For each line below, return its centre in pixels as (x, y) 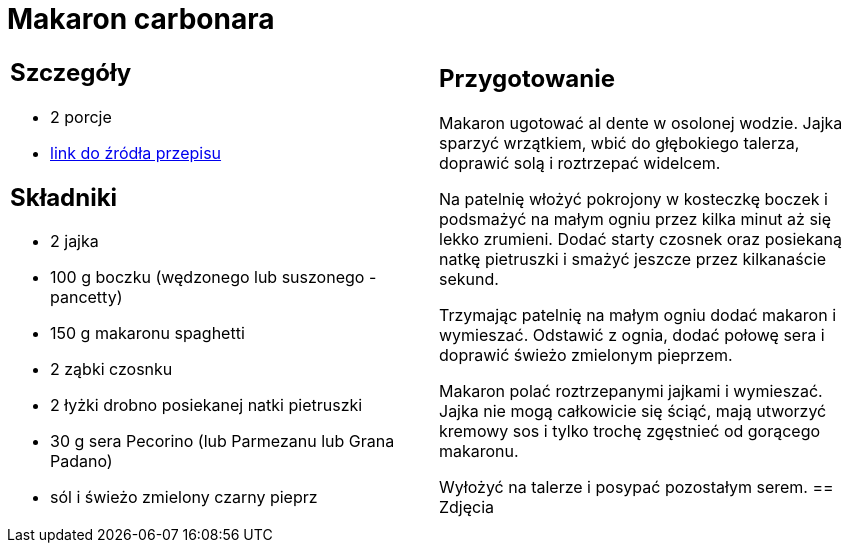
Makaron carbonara (141, 19)
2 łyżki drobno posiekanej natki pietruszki (206, 405)
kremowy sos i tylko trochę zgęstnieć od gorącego (630, 431)
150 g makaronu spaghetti (147, 333)
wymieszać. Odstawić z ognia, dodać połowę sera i (632, 335)
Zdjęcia (467, 507)
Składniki (64, 197)
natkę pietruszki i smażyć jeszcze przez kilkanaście (633, 259)
